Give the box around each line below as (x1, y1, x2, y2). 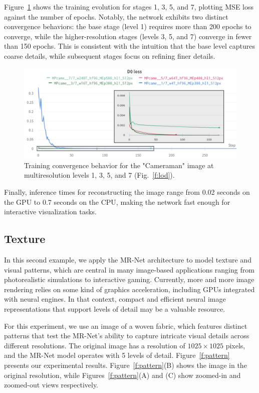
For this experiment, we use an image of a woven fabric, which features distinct (4, 320, 247, 331)
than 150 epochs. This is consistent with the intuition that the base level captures (4, 41, 255, 51)
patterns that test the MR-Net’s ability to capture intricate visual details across (4, 330, 249, 341)
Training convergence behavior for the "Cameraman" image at (24, 160, 214, 170)
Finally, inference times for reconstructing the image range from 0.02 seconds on (4, 187, 250, 197)
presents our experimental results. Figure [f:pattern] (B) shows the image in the (4, 359, 247, 370)
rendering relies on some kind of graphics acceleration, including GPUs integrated (4, 284, 255, 294)
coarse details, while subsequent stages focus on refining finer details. (4, 50, 215, 61)
